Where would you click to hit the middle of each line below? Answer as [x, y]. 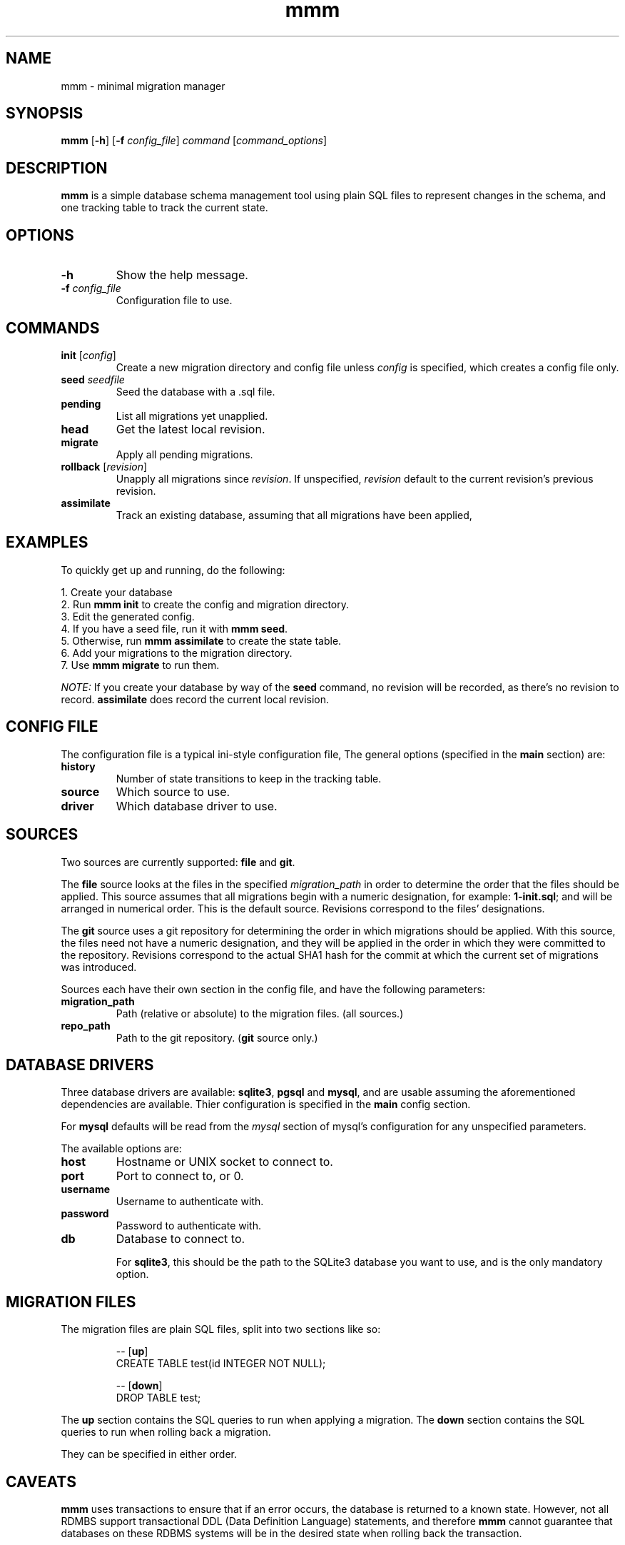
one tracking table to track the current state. [164, 208]
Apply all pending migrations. [184, 454]
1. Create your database [117, 592]
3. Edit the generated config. [128, 616]
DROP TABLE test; [158, 1398]
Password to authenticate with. [188, 1226]
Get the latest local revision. [190, 429]
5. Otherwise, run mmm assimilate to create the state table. [201, 640]
